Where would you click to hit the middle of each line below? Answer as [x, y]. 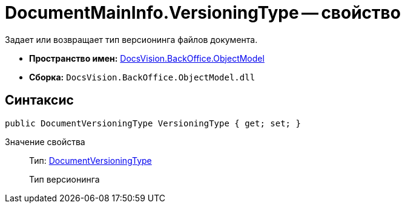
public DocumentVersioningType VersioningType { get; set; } [153, 123]
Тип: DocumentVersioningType [91, 160]
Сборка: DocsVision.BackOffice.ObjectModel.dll [142, 77]
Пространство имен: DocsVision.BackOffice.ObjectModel [147, 58]
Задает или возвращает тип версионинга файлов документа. [131, 39]
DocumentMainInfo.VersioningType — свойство [203, 13]
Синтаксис [39, 100]
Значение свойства [45, 141]
